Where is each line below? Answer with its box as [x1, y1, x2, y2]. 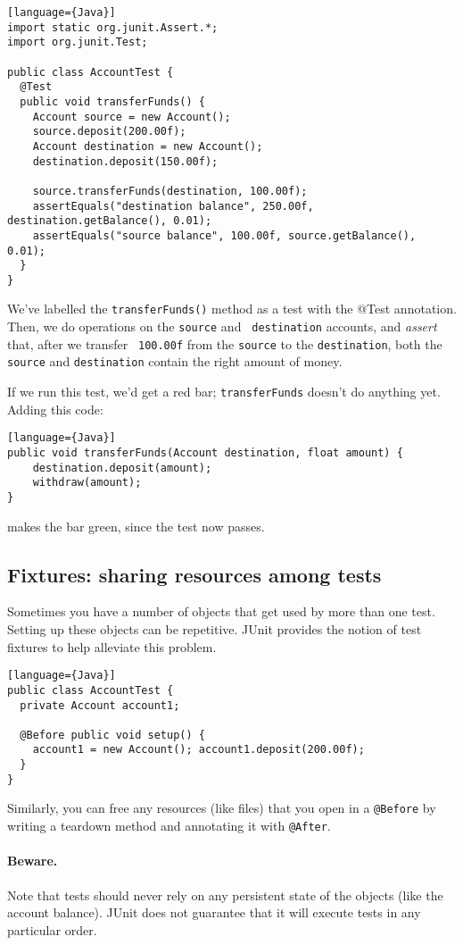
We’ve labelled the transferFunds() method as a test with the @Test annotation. [7, 299, 457, 318]
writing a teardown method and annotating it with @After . [7, 816, 331, 835]
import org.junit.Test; [7, 36, 148, 49]
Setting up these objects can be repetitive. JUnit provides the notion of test [7, 620, 422, 639]
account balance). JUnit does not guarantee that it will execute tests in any [7, 903, 421, 922]
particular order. [7, 920, 97, 939]
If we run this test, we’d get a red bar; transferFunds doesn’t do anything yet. [7, 382, 441, 401]
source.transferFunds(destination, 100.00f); [32, 184, 308, 197]
